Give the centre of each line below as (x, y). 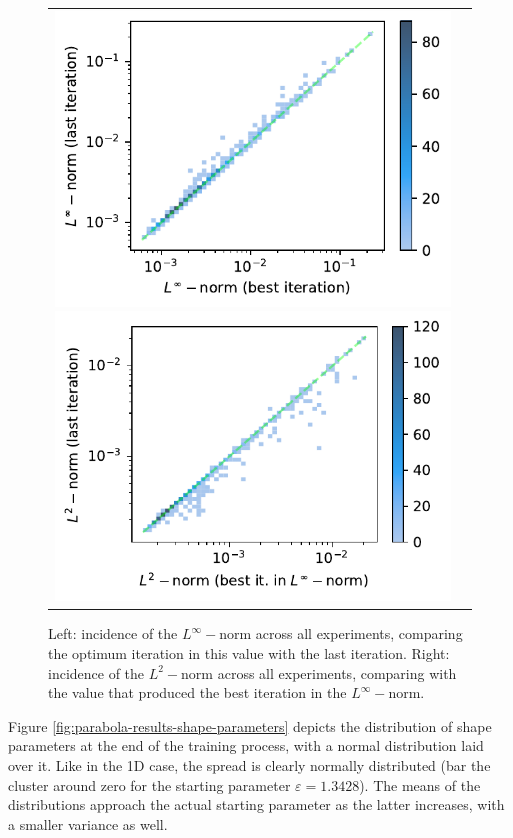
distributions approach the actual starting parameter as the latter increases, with (256, 804)
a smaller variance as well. (88, 823)
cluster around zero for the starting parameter (149, 784)
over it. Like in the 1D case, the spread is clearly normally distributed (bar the (249, 764)
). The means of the (420, 784)
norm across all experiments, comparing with (319, 672)
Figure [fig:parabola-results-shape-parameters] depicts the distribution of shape (250, 725)
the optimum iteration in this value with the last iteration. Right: (249, 653)
